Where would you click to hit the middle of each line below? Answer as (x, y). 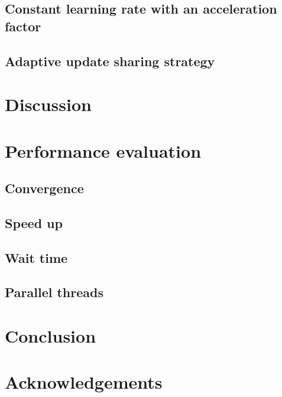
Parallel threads (54, 292)
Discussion (48, 104)
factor (23, 26)
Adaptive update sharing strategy (110, 61)
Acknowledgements (84, 382)
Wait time (36, 257)
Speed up (34, 222)
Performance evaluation (103, 150)
